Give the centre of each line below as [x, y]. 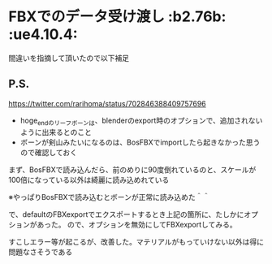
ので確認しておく [48, 152]
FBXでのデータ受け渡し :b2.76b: [117, 17]
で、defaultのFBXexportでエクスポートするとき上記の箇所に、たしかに [126, 214]
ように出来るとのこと [56, 132]
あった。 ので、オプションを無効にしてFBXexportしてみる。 [136, 224]
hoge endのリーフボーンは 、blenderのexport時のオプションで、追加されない [141, 121]
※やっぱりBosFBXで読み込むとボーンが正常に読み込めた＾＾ [109, 197]
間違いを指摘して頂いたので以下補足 [69, 58]
